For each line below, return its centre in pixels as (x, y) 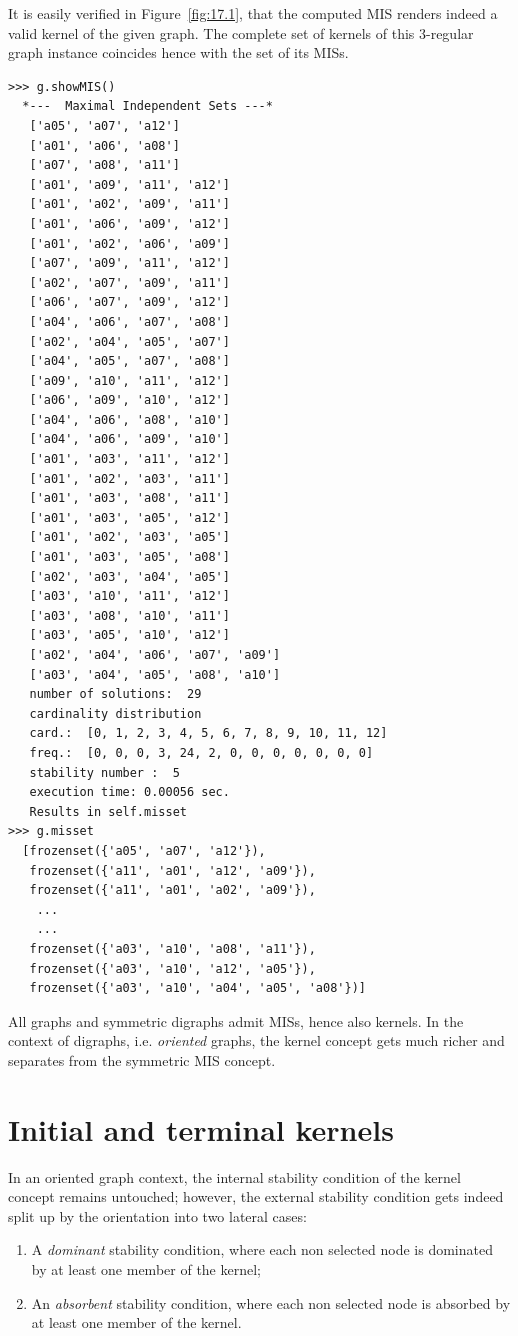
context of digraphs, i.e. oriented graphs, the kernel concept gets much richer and (256, 1040)
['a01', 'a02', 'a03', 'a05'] (129, 537)
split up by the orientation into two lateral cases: (157, 1215)
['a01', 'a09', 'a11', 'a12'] (129, 184)
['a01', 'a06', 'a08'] (104, 145)
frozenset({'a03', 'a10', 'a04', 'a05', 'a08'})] (197, 988)
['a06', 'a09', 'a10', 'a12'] (129, 400)
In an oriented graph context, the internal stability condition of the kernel (234, 1176)
